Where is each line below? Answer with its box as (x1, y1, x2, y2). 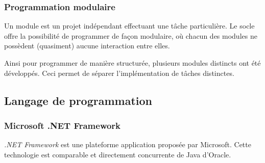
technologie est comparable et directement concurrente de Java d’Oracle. (4, 149, 231, 159)
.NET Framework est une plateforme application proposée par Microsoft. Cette (4, 139, 251, 150)
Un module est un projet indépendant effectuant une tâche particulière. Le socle (4, 20, 255, 31)
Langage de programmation (4, 92, 152, 108)
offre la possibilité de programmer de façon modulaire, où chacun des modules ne (4, 30, 257, 41)
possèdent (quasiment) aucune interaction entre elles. (4, 40, 170, 51)
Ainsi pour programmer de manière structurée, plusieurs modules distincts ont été (4, 58, 261, 68)
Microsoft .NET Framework (4, 119, 121, 131)
